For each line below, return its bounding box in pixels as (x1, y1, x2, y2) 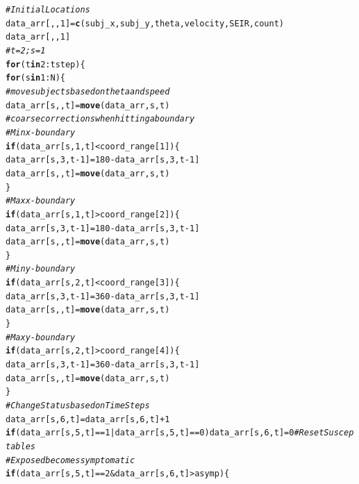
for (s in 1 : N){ (6, 73, 65, 83)
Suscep (324, 428, 354, 438)
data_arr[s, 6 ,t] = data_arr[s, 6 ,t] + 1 (6, 414, 170, 424)
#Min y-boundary (6, 264, 76, 274)
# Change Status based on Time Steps (6, 401, 150, 411)
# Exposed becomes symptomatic (6, 455, 135, 465)
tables (6, 442, 35, 451)
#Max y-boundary (6, 332, 76, 342)
